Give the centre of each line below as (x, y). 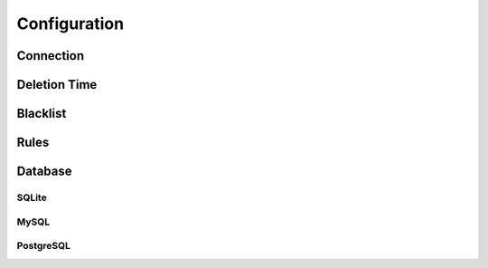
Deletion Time (57, 85)
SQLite (32, 197)
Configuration (70, 24)
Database (44, 172)
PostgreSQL (44, 246)
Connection (51, 56)
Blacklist (42, 114)
